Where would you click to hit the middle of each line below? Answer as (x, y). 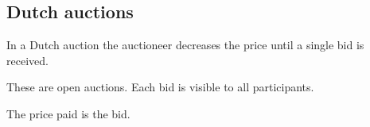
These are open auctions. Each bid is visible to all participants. (160, 87)
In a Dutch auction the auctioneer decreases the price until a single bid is (185, 45)
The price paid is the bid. (68, 113)
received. (27, 60)
